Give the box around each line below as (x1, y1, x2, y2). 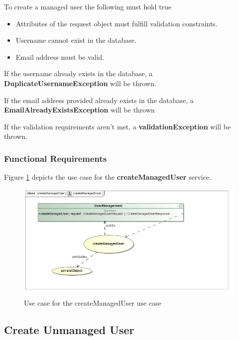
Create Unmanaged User (4, 322, 134, 338)
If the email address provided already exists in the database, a (4, 95, 194, 105)
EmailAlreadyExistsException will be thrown (4, 105, 155, 115)
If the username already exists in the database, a (4, 68, 153, 79)
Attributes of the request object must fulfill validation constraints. (15, 18, 218, 28)
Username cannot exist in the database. (15, 35, 136, 45)
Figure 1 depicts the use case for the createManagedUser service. (4, 172, 211, 182)
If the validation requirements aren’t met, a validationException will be (4, 121, 231, 131)
